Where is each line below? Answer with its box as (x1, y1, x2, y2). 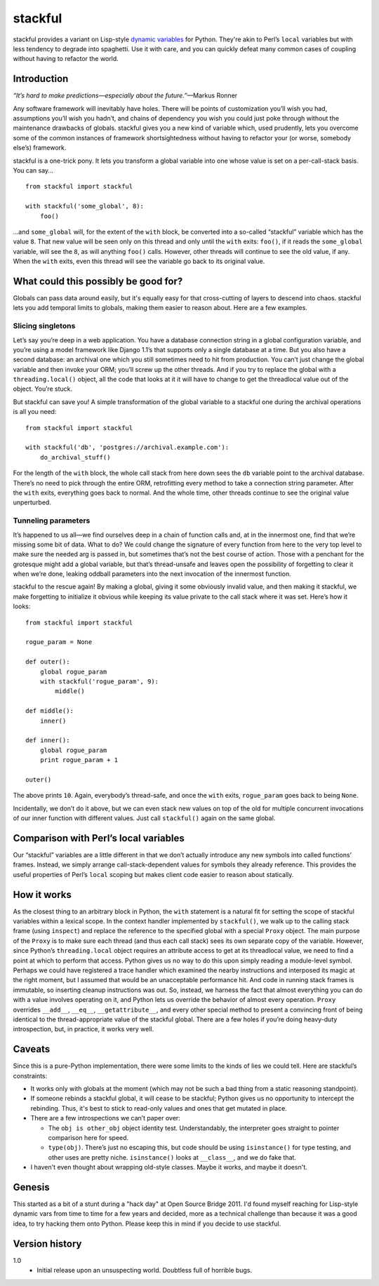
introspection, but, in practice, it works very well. (13, 1025, 154, 1033)
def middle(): (25, 707, 74, 715)
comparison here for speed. (48, 1134, 129, 1141)
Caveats (13, 1043, 51, 1055)
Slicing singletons (13, 321, 76, 331)
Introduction (13, 73, 69, 85)
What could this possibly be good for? (13, 275, 183, 287)
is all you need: (13, 408, 57, 416)
